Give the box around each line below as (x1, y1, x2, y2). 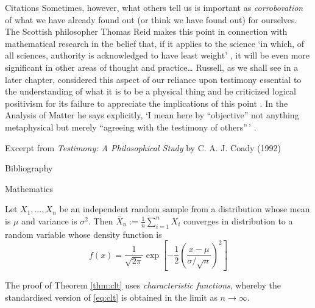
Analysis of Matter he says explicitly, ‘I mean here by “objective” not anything (5, 109, 299, 121)
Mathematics (5, 182, 54, 195)
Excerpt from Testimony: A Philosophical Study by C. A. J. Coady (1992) (5, 141, 281, 154)
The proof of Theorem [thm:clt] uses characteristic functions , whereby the (5, 279, 281, 292)
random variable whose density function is (5, 227, 162, 240)
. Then (88, 214, 113, 227)
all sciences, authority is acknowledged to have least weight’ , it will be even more (5, 49, 310, 62)
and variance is (21, 214, 77, 227)
